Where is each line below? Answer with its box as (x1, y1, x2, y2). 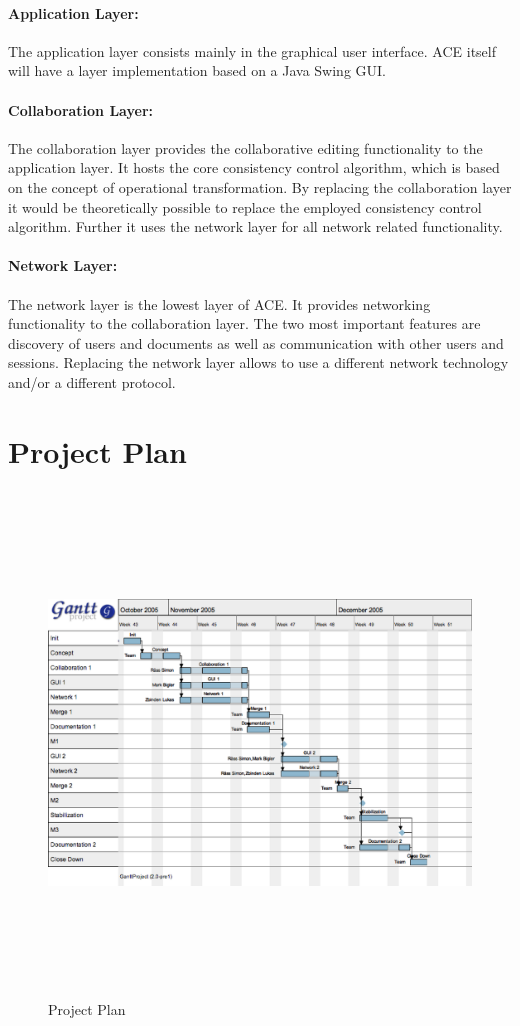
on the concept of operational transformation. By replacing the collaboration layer (8, 176, 512, 197)
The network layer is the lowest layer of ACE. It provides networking (8, 293, 431, 314)
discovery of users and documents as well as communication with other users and (8, 332, 504, 353)
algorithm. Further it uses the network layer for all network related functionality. (8, 216, 503, 237)
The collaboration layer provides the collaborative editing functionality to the (8, 137, 483, 158)
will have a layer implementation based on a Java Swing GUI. (8, 60, 386, 81)
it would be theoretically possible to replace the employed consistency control (8, 196, 482, 217)
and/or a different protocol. (8, 371, 176, 392)
